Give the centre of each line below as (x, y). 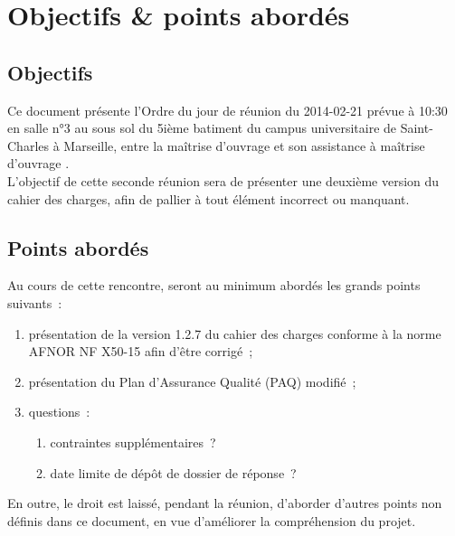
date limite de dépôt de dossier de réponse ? (173, 472)
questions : (59, 412)
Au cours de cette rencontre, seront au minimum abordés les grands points (214, 285)
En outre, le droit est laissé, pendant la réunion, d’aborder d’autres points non (225, 503)
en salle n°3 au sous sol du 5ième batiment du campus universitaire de (202, 128)
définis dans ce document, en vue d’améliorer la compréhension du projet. (212, 520)
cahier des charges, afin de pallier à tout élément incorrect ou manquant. (209, 198)
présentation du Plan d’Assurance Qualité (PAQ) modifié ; (192, 381)
